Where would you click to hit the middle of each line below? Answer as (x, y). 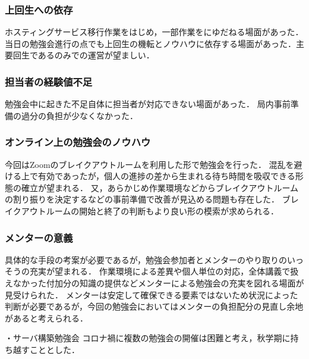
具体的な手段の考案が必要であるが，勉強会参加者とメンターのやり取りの (146, 259)
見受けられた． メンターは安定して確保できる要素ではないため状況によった (152, 294)
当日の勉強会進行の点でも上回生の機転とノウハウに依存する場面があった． (150, 43)
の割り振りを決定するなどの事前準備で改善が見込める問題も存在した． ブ (148, 199)
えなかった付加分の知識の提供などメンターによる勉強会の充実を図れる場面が (154, 283)
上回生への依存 (39, 9)
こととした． (54, 349)
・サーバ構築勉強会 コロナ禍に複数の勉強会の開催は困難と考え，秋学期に (148, 338)
